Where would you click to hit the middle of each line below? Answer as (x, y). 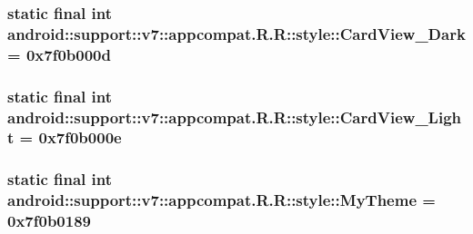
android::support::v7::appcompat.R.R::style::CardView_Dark (236, 33)
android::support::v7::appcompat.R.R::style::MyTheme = (221, 200)
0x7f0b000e (80, 137)
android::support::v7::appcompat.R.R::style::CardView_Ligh (234, 117)
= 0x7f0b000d (59, 54)
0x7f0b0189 (49, 221)
